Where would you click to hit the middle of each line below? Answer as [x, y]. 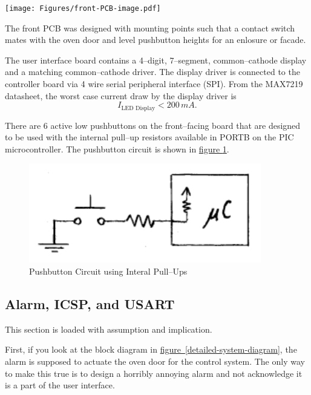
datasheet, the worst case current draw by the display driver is [121, 95]
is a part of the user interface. [60, 385]
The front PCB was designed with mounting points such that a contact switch [150, 28]
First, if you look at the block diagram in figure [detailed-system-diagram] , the [151, 349]
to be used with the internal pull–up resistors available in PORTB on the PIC [149, 137]
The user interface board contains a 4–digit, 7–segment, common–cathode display [156, 60]
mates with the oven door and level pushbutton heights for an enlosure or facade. [155, 40]
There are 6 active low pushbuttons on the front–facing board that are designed [153, 125]
